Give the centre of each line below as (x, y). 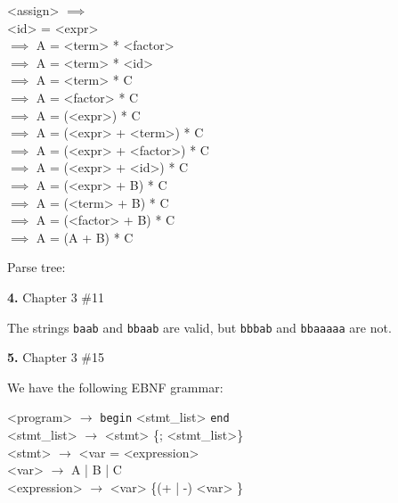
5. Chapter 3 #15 (56, 357)
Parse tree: (37, 267)
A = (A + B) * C (85, 237)
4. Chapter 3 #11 (56, 297)
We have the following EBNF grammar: (115, 387)
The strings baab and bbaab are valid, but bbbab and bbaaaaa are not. (199, 327)
